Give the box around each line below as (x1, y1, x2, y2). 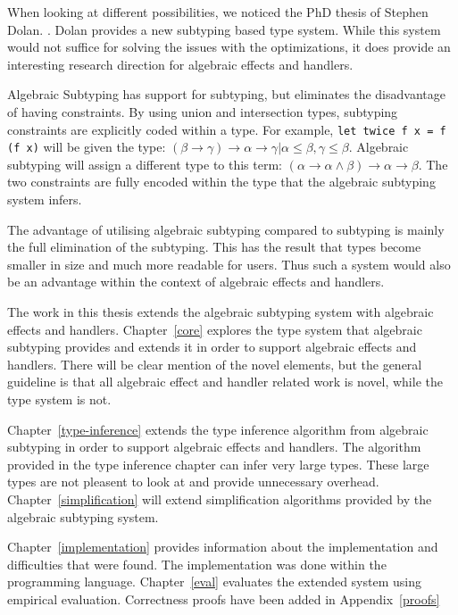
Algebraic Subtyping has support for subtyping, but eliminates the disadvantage (7, 85, 446, 104)
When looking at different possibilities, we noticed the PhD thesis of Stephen (7, 3, 429, 21)
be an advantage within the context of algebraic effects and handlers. (7, 272, 385, 291)
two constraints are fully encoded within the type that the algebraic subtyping (7, 172, 436, 191)
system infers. (7, 190, 82, 209)
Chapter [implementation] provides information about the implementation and (7, 537, 438, 556)
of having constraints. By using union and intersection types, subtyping (7, 102, 398, 121)
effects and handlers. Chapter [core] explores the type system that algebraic (7, 320, 422, 338)
